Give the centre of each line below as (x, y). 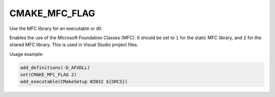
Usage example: (26, 54)
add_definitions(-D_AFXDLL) (55, 68)
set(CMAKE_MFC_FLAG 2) (48, 75)
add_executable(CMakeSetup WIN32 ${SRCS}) (74, 82)
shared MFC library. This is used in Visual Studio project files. (74, 45)
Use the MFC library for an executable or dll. (56, 28)
